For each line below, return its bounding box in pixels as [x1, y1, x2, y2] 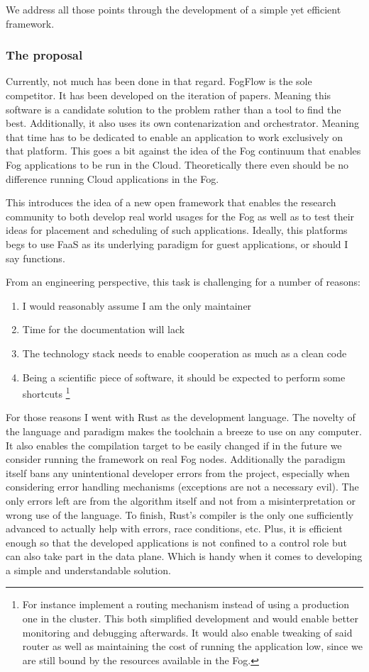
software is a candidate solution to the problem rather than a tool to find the [6, 101, 341, 116]
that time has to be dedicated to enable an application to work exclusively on [6, 129, 343, 144]
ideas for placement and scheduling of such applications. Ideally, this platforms [6, 223, 348, 237]
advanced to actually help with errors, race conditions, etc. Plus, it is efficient [6, 521, 343, 536]
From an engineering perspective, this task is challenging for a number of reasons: [6, 274, 360, 289]
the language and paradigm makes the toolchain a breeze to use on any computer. [6, 423, 362, 438]
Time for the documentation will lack [22, 322, 185, 337]
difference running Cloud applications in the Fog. [6, 171, 219, 186]
